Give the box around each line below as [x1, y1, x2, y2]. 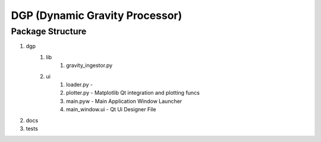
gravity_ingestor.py [66, 62, 113, 69]
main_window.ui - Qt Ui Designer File [66, 106, 156, 113]
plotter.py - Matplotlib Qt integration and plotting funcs [66, 89, 200, 96]
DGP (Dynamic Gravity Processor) [11, 9, 182, 22]
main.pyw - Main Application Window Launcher [66, 98, 182, 105]
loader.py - [66, 80, 93, 88]
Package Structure [11, 26, 87, 37]
